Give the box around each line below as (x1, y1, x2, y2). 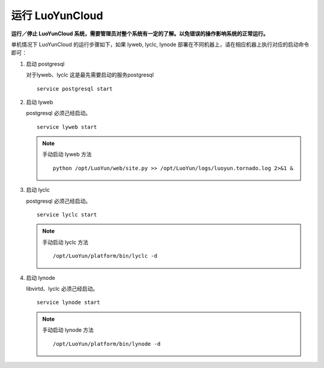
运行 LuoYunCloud (11, 9, 103, 22)
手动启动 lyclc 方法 (42, 239, 89, 246)
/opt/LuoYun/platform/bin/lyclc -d (53, 252, 158, 260)
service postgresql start (37, 85, 113, 92)
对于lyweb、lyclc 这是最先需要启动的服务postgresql (26, 71, 154, 79)
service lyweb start (37, 123, 97, 130)
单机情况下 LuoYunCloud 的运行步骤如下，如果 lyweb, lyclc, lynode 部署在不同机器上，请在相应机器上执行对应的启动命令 (11, 41, 309, 48)
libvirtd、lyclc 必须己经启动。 (26, 285, 98, 292)
